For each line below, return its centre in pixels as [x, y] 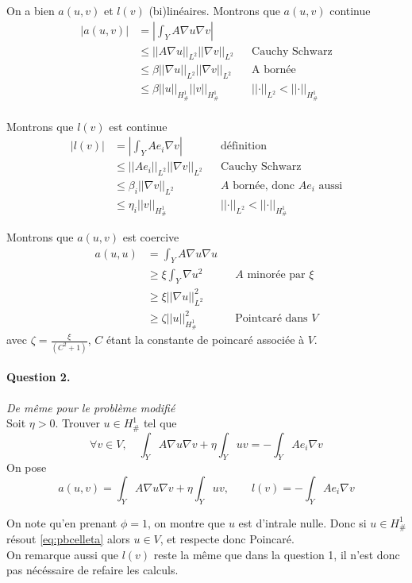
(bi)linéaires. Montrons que [214, 10]
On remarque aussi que [63, 554]
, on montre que [186, 522]
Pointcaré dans [271, 319]
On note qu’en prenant [62, 522]
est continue [138, 126]
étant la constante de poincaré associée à [205, 340]
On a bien [31, 10]
